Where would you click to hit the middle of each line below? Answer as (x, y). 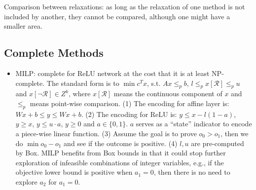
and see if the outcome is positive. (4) (121, 143)
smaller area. (23, 26)
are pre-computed (218, 143)
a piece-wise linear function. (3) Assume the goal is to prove (106, 133)
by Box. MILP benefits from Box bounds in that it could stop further (121, 153)
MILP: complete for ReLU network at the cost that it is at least (112, 73)
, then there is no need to (192, 172)
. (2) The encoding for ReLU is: (129, 114)
